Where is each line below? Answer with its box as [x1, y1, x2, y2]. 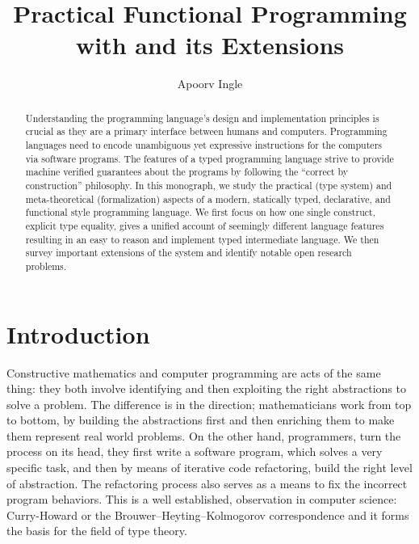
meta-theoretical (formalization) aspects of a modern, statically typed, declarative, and [25, 192, 391, 205]
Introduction [6, 317, 150, 350]
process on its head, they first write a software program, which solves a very [6, 443, 383, 460]
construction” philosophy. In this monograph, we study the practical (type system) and [25, 178, 392, 192]
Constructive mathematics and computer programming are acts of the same [6, 364, 381, 381]
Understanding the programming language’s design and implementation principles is [25, 111, 379, 124]
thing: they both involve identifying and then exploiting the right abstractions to [6, 380, 406, 397]
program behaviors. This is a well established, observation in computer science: [6, 491, 397, 508]
